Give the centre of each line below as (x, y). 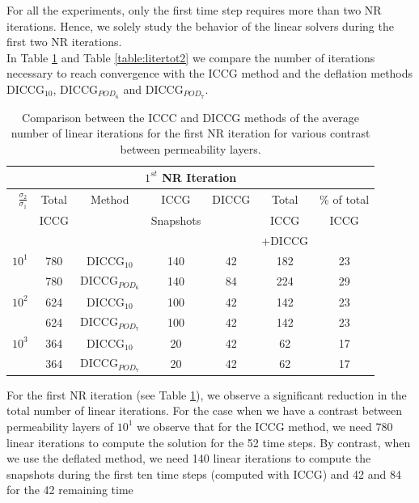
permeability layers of (60, 426)
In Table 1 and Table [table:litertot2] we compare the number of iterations (191, 57)
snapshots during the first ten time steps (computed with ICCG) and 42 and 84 (204, 473)
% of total (345, 199)
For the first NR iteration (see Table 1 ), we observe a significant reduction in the (207, 394)
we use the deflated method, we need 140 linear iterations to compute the (189, 458)
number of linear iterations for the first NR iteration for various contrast (190, 133)
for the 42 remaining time (70, 490)
